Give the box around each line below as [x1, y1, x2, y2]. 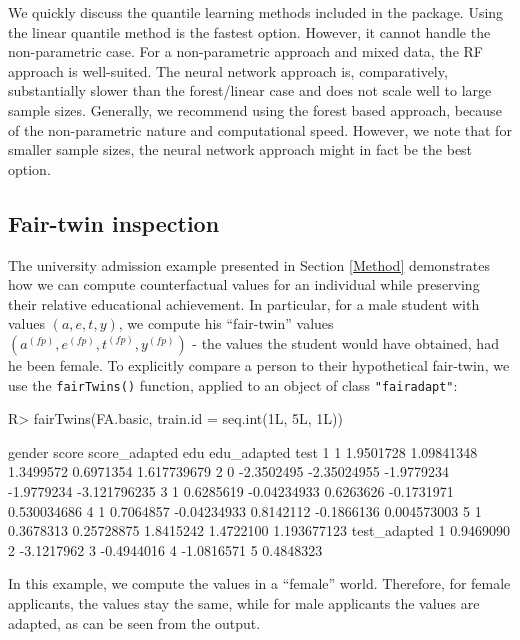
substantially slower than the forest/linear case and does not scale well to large [8, 80, 492, 101]
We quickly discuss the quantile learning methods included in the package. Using [8, 2, 504, 22]
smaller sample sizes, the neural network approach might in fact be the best [8, 139, 473, 160]
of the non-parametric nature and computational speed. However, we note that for [8, 119, 512, 140]
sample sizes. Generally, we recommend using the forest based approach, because [8, 99, 502, 120]
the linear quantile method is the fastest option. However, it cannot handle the [8, 21, 491, 42]
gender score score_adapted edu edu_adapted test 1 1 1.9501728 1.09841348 [8, 441, 478, 462]
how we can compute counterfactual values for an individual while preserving [8, 274, 480, 295]
